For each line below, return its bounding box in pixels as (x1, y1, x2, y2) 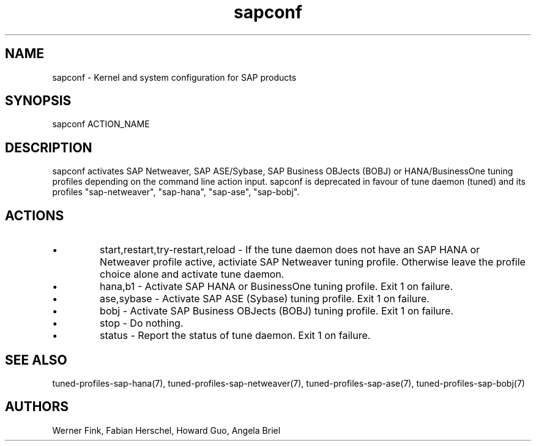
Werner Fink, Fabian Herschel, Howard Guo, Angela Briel (52, 425, 281, 436)
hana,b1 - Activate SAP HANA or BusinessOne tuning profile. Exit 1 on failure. (100, 280, 453, 293)
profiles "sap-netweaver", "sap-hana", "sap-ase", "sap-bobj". (52, 187, 300, 198)
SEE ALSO (5, 352, 67, 368)
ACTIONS (5, 207, 64, 223)
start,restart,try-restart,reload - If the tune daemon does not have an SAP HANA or (100, 243, 480, 256)
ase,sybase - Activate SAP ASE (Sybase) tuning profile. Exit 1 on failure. (100, 292, 430, 305)
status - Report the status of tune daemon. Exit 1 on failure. (100, 329, 371, 342)
